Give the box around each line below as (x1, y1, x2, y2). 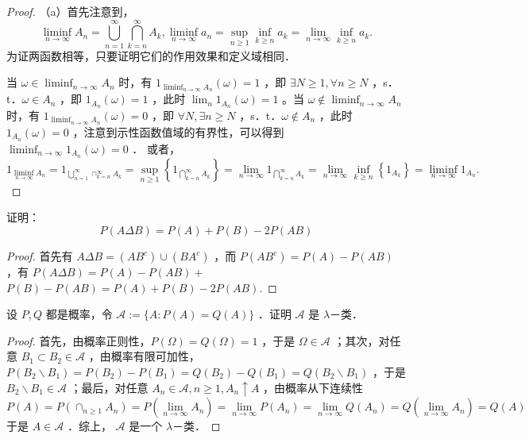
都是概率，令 (45, 306, 113, 322)
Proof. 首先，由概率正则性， (6, 332, 151, 349)
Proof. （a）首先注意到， (6, 3, 134, 19)
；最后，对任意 (70, 379, 149, 395)
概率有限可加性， (110, 348, 200, 364)
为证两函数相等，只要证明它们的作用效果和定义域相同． (6, 47, 295, 64)
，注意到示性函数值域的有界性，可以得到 (72, 123, 284, 140)
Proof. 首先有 (6, 248, 73, 264)
